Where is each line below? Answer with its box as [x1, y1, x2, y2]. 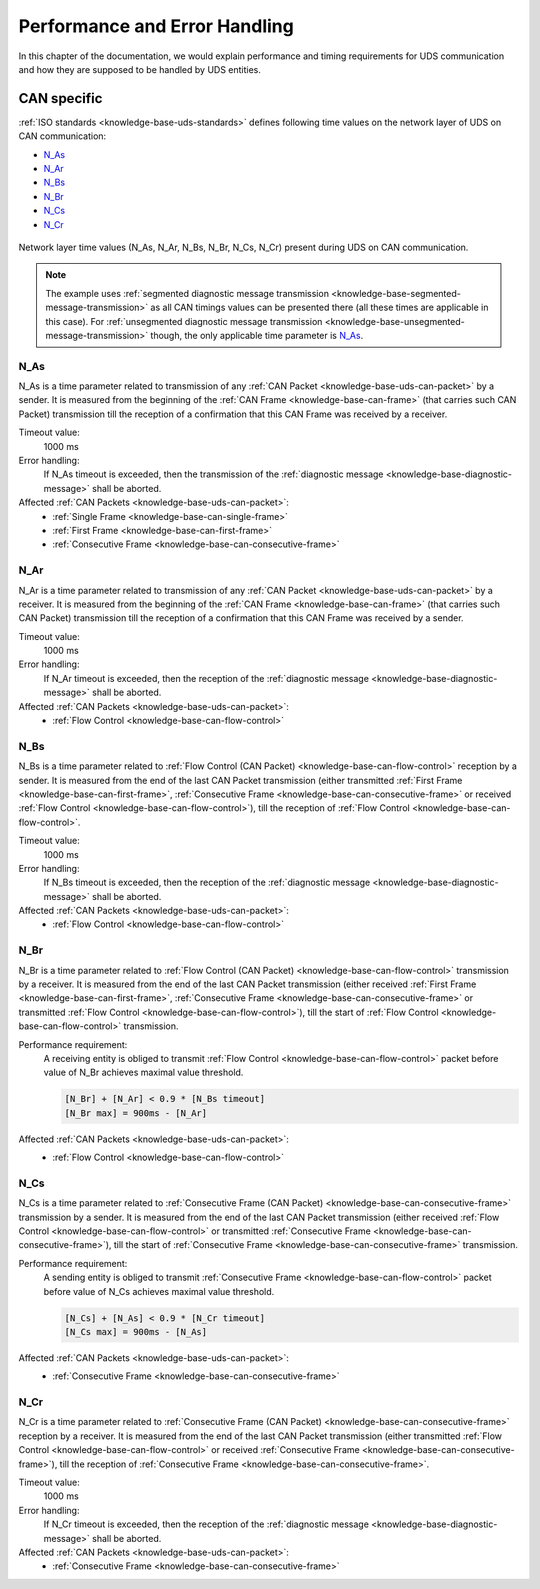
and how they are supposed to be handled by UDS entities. [18, 63, 262, 75]
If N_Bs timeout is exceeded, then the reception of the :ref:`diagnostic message [43, 876, 371, 889]
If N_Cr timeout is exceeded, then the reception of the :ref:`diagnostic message [43, 1518, 370, 1530]
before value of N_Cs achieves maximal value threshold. [43, 1285, 275, 1297]
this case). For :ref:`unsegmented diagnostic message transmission [45, 315, 323, 327]
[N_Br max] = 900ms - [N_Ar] [64, 1107, 208, 1119]
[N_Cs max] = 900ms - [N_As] [64, 1326, 208, 1337]
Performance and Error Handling [18, 15, 294, 37]
